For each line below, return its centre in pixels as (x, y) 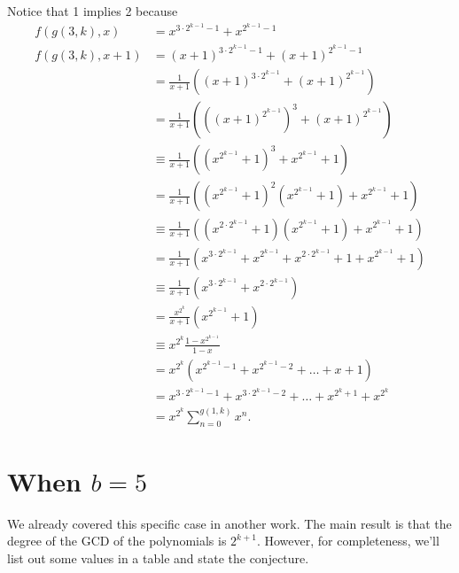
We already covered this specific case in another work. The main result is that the (229, 523)
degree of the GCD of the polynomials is (117, 541)
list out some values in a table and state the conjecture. (158, 558)
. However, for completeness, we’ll (348, 541)
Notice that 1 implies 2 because (93, 11)
